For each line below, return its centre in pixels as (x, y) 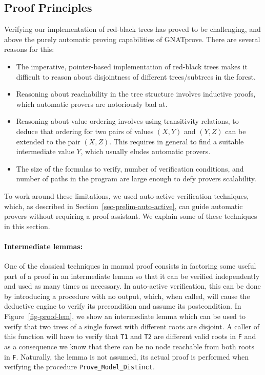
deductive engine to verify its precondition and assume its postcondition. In (123, 306)
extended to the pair (48, 141)
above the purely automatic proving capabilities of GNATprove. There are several (132, 39)
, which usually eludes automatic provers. (146, 151)
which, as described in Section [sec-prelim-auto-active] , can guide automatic (124, 206)
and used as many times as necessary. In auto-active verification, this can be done (132, 286)
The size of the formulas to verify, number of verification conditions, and (130, 168)
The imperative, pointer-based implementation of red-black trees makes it (132, 66)
